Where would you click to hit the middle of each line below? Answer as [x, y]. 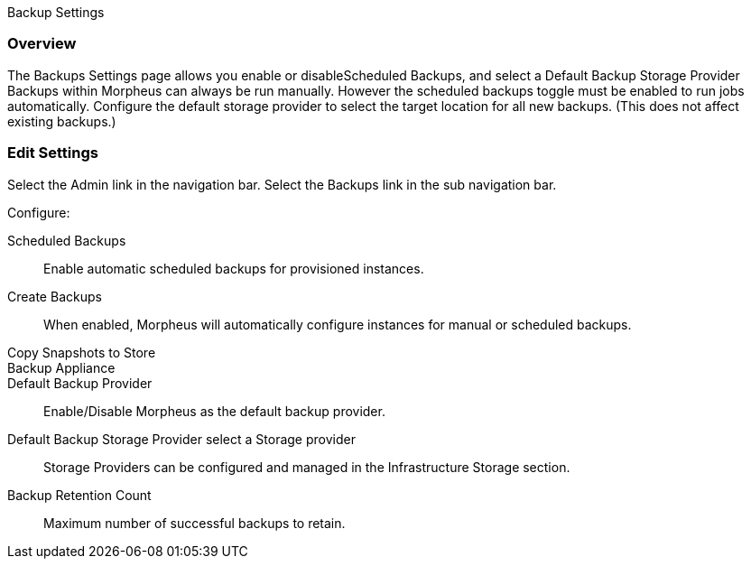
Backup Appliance [61, 367]
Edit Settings [53, 153]
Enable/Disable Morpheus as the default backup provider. [214, 411]
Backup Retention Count [79, 495]
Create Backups [55, 296]
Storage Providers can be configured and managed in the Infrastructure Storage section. [307, 467]
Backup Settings [56, 12]
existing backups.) [62, 121]
